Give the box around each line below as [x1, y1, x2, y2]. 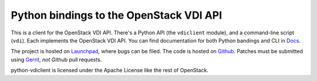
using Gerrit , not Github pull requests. [11, 56, 102, 63]
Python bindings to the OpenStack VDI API [11, 9, 222, 22]
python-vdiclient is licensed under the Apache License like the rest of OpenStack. [11, 67, 208, 74]
